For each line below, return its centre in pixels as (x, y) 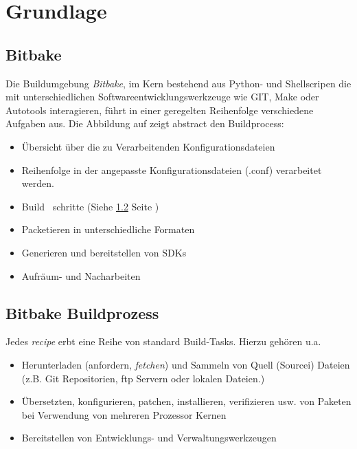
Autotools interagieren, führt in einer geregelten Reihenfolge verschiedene (160, 110)
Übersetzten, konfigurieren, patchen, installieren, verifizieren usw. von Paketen (186, 401)
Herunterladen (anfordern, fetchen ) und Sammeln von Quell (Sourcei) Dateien (186, 364)
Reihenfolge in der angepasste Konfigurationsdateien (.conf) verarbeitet (172, 169)
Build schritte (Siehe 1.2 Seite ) (90, 206)
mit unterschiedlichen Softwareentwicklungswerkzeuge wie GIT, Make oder (162, 97)
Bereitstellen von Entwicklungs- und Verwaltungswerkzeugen (149, 438)
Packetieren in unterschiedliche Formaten (108, 229)
